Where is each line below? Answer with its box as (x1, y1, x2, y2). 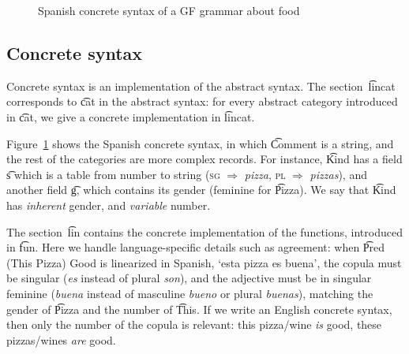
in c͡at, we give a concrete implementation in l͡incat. (6, 108, 255, 125)
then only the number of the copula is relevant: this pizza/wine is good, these (6, 316, 382, 333)
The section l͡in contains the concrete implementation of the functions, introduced (6, 223, 403, 240)
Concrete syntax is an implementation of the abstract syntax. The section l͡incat (6, 77, 396, 94)
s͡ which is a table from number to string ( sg (6, 166, 220, 182)
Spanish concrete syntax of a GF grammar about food (38, 2, 300, 18)
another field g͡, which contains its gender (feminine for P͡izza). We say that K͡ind (6, 181, 396, 198)
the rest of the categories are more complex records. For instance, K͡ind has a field (6, 151, 403, 167)
